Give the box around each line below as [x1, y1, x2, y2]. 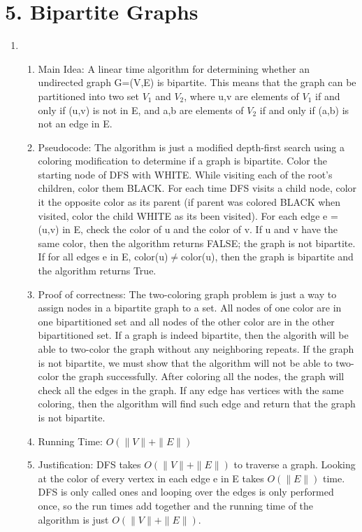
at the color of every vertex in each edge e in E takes [38, 470, 264, 485]
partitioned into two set [38, 88, 139, 103]
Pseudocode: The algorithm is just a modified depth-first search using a [38, 139, 345, 154]
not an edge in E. [38, 116, 113, 131]
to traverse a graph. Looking [233, 457, 356, 472]
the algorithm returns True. [38, 263, 157, 278]
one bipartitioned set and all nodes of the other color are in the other [38, 314, 335, 328]
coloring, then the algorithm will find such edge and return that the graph [38, 396, 356, 411]
